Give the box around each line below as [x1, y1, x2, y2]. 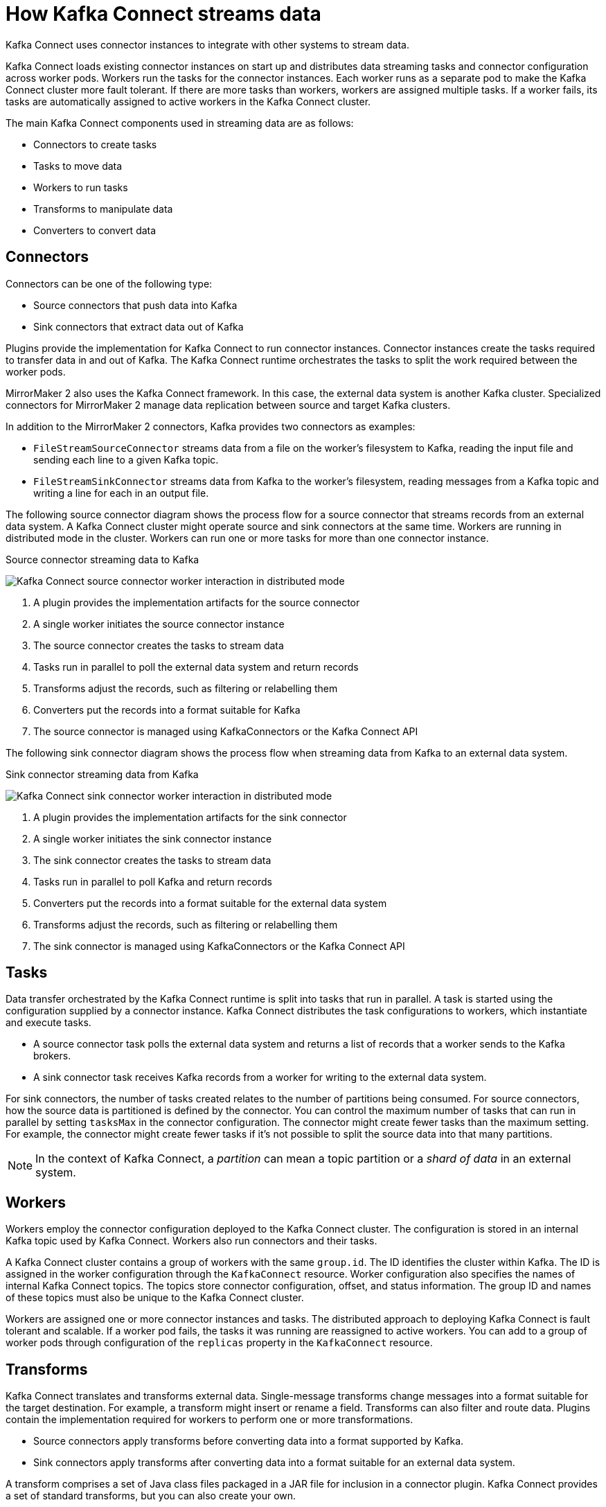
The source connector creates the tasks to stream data [33, 639, 284, 651]
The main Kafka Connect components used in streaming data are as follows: [6, 116, 354, 129]
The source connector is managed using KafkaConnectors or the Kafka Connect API [33, 725, 418, 737]
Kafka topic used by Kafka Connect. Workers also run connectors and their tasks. [6, 1235, 377, 1247]
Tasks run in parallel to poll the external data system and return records [33, 660, 359, 673]
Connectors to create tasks [33, 138, 157, 150]
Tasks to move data [33, 159, 123, 172]
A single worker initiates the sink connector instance [33, 832, 272, 845]
